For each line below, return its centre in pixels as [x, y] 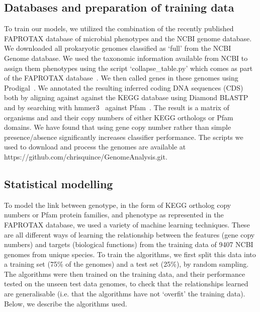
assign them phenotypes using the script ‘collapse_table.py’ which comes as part [128, 68]
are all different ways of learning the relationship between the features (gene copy [129, 234]
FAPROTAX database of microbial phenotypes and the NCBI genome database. [128, 38]
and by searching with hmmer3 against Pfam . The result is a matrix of [117, 107]
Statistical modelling [59, 183]
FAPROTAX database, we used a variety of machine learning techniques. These [127, 224]
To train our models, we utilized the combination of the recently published [119, 28]
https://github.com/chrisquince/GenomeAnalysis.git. [86, 156]
